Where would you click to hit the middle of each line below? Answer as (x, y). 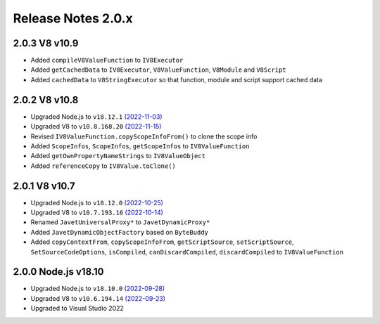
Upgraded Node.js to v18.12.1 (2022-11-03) (96, 117)
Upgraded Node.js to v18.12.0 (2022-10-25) (97, 202)
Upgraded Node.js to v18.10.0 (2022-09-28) (98, 289)
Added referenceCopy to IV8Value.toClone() (103, 166)
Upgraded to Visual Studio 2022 (77, 309)
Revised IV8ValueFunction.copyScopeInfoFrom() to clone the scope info (144, 136)
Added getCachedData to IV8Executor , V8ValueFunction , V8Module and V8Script (158, 70)
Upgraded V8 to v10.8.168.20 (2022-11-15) (96, 127)
